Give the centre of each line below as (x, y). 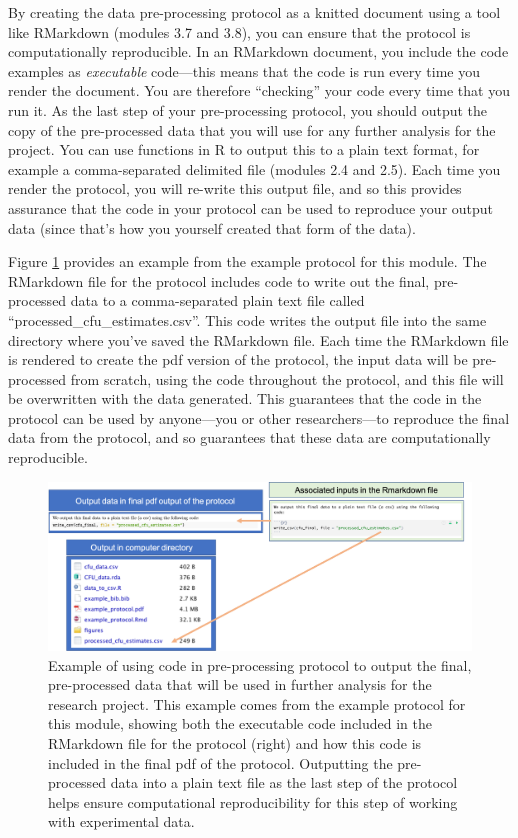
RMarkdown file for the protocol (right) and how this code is (235, 742)
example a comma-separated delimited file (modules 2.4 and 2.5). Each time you (254, 168)
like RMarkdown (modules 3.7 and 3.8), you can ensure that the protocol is (239, 31)
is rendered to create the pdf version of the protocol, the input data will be (238, 359)
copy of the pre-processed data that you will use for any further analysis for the (252, 129)
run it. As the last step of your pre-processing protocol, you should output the (248, 109)
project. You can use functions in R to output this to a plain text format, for (244, 149)
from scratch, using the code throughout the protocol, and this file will (287, 378)
